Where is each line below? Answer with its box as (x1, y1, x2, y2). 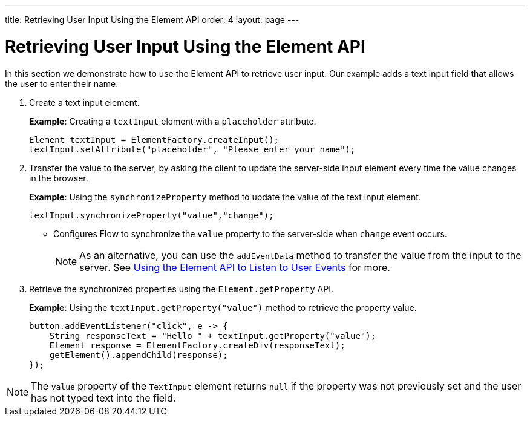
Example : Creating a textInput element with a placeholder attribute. (29, 116, 316, 126)
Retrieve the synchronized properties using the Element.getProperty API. (29, 283, 333, 294)
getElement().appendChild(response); (49, 350, 228, 360)
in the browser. (29, 172, 88, 183)
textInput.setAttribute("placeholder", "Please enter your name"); (29, 144, 356, 154)
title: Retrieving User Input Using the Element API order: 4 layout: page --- (5, 15, 299, 25)
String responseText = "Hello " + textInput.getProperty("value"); (49, 330, 376, 341)
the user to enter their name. (5, 78, 119, 89)
